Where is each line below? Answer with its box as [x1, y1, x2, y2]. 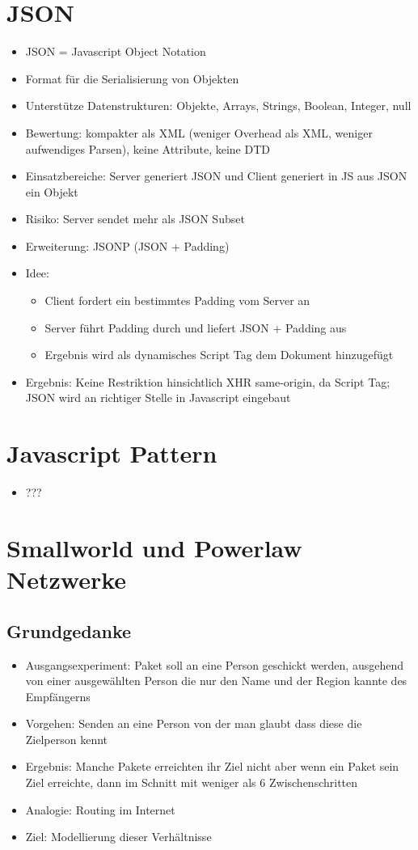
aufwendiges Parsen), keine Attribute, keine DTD [25, 140, 270, 157]
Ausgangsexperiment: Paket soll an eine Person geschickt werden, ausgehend [25, 656, 404, 673]
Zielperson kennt [25, 730, 108, 747]
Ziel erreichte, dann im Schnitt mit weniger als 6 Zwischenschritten [25, 774, 358, 791]
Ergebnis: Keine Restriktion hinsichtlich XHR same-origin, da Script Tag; [25, 373, 391, 390]
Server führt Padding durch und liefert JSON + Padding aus [44, 319, 347, 336]
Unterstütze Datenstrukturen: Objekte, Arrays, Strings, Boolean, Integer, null [25, 97, 412, 114]
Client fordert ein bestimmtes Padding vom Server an [44, 292, 310, 309]
